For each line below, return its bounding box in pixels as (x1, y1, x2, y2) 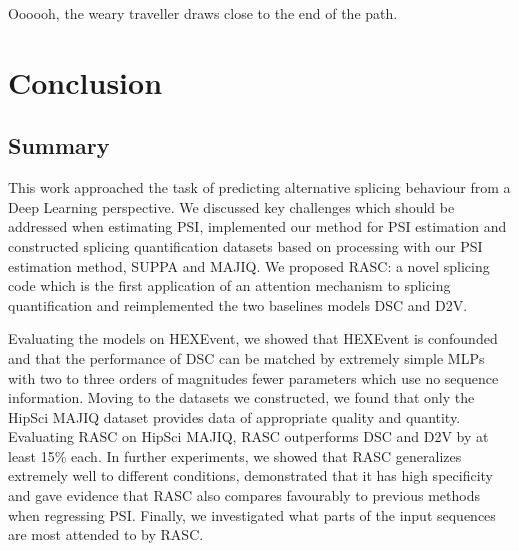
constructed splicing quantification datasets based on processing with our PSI (8, 235, 483, 256)
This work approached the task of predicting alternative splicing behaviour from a (8, 177, 511, 198)
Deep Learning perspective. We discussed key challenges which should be (8, 196, 455, 217)
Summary (8, 130, 110, 161)
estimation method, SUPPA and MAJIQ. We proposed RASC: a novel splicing (8, 255, 490, 276)
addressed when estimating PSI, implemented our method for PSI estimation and (8, 216, 507, 237)
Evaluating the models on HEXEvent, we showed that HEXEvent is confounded (8, 328, 498, 349)
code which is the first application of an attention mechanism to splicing (8, 275, 451, 296)
